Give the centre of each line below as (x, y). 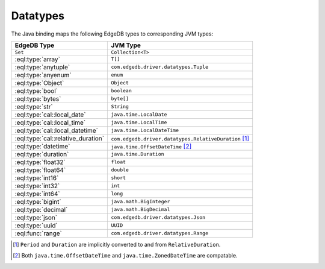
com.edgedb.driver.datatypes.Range (160, 233)
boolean (121, 91)
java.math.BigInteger (141, 202)
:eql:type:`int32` (37, 186)
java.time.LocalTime (139, 123)
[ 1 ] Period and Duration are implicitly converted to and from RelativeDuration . (117, 244)
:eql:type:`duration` (42, 154)
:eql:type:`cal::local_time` (50, 122)
